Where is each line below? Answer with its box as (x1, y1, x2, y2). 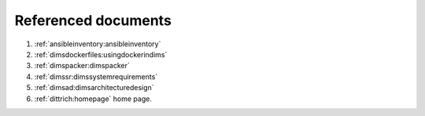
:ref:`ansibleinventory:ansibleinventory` (34, 39, 161, 49)
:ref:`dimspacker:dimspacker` (34, 61, 130, 71)
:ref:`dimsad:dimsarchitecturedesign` (34, 83, 154, 92)
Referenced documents (14, 12, 172, 29)
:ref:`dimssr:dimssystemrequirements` (34, 71, 158, 82)
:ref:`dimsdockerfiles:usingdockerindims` (34, 49, 168, 59)
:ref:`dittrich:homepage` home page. (34, 94, 153, 103)
